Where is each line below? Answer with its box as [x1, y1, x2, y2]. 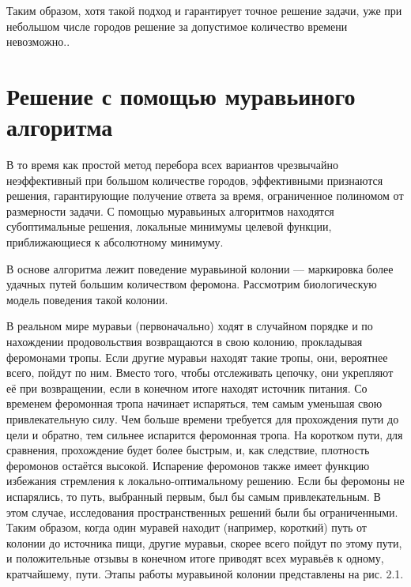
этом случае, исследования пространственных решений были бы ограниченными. [6, 503, 398, 520]
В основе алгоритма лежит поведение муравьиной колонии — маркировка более [6, 260, 394, 277]
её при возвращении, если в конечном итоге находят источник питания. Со [6, 379, 368, 396]
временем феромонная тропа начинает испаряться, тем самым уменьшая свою [6, 395, 383, 412]
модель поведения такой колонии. [6, 291, 168, 307]
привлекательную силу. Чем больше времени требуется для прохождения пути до [6, 411, 399, 427]
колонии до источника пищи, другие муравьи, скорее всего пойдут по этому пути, [6, 534, 402, 551]
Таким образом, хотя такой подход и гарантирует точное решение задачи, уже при [6, 2, 402, 18]
